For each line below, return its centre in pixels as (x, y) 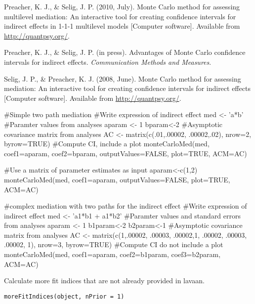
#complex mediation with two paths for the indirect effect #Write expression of (126, 206)
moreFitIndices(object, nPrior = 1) (64, 296)
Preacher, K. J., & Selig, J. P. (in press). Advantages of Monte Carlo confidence (125, 52)
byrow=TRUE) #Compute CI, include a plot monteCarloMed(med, (107, 144)
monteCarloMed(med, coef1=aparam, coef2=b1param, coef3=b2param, (112, 254)
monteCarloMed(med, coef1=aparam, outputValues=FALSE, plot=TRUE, (117, 179)
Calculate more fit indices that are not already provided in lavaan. (104, 281)
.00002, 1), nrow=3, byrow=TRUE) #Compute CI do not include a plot (114, 244)
